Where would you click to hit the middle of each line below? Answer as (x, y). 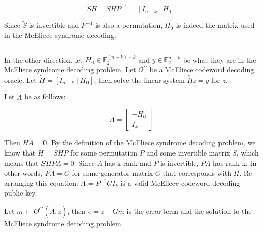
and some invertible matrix (188, 153)
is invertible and (54, 25)
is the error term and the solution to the (189, 210)
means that (21, 163)
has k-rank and (128, 163)
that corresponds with (197, 172)
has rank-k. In (235, 163)
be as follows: (45, 96)
